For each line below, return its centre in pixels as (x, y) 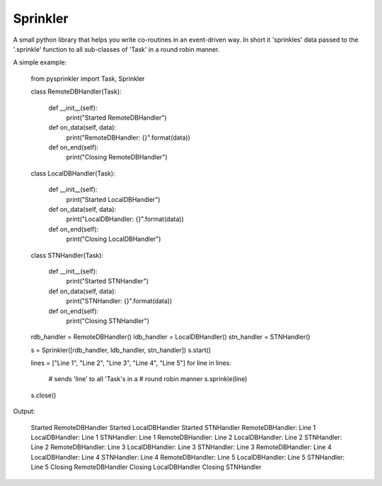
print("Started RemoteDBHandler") (117, 118)
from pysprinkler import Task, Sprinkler (88, 79)
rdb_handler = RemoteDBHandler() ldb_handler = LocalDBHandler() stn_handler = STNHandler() (170, 337)
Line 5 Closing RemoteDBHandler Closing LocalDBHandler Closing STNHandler (146, 467)
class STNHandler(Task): (67, 255)
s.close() (44, 395)
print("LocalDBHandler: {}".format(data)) (125, 219)
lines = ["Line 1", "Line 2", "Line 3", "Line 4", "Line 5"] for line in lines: (131, 363)
